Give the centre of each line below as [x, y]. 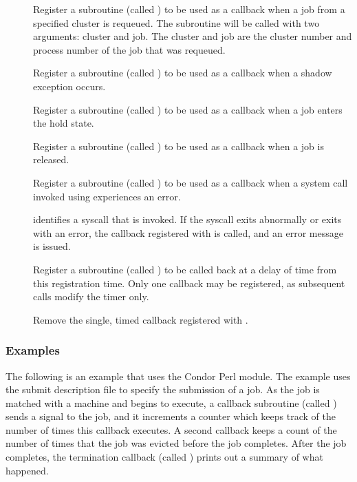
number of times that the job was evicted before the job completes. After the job [176, 443]
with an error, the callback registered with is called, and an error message [188, 232]
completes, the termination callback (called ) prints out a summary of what [164, 457]
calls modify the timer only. [91, 296]
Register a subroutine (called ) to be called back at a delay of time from [185, 269]
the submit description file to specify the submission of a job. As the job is [163, 389]
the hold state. [64, 123]
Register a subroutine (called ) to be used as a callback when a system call [191, 182]
